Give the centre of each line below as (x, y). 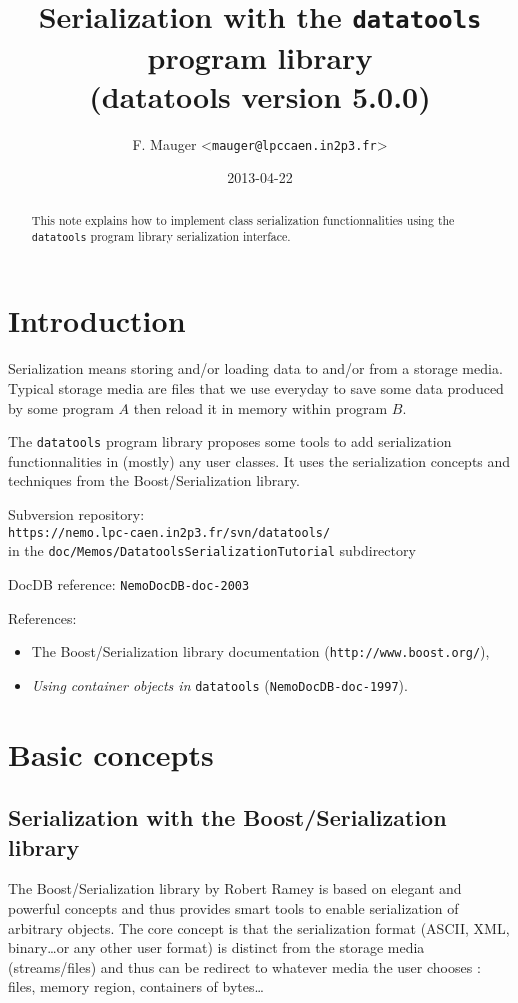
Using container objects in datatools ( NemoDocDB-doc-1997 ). (219, 684)
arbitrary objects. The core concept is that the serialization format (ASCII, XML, (259, 927)
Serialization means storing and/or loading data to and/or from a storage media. (255, 368)
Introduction (97, 320)
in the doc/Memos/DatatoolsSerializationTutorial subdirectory (212, 550)
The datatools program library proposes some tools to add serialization (230, 441)
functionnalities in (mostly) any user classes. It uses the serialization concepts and (259, 460)
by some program (61, 407)
